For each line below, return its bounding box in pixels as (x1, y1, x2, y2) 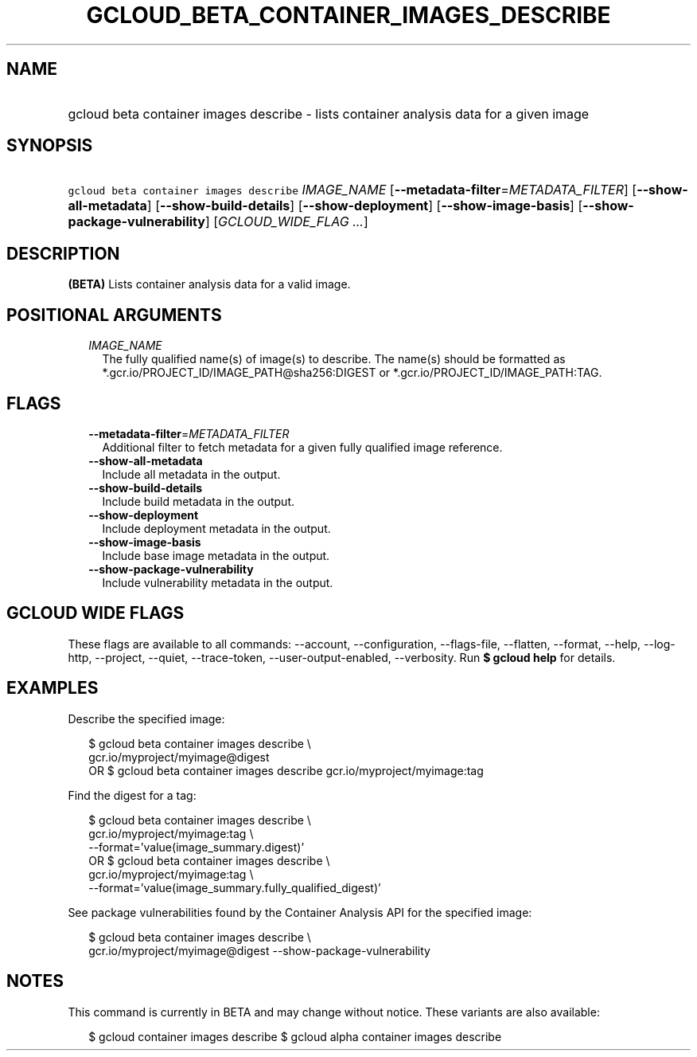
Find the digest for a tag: (68, 788, 197, 802)
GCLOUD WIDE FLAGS (6, 603, 185, 624)
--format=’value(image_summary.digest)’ (88, 840, 305, 854)
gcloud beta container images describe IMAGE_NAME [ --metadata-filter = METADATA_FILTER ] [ (68, 182, 637, 198)
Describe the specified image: (68, 711, 225, 726)
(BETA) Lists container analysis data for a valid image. (68, 277, 351, 292)
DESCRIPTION (6, 243, 120, 264)
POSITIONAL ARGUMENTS (6, 304, 222, 325)
